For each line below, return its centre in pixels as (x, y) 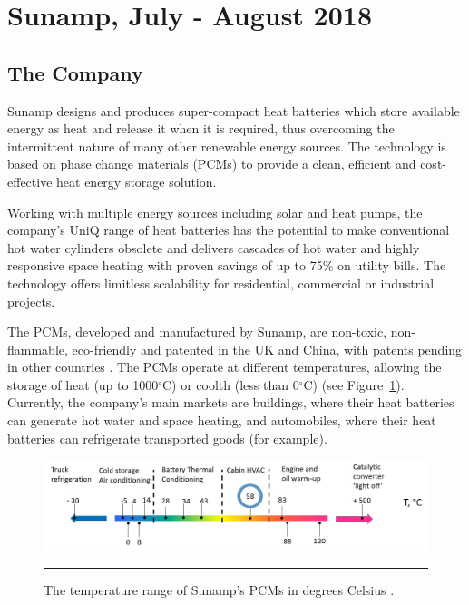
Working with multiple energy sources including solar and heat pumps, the (215, 212)
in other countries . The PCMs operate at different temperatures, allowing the (225, 367)
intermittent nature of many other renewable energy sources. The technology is (227, 146)
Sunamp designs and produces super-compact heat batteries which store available (234, 110)
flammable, (38, 349)
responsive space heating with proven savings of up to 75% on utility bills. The (227, 265)
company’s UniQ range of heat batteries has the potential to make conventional (229, 230)
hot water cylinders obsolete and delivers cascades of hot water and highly (214, 247)
